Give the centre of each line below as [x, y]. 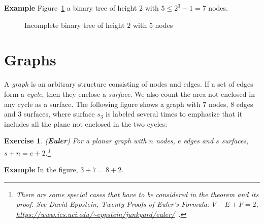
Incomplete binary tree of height [75, 25]
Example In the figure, [41, 170]
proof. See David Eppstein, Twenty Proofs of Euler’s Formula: [113, 204]
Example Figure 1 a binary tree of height [71, 8]
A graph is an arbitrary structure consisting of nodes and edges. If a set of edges [129, 84]
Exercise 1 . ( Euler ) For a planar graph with [75, 141]
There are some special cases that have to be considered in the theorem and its [137, 194]
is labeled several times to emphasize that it [174, 114]
